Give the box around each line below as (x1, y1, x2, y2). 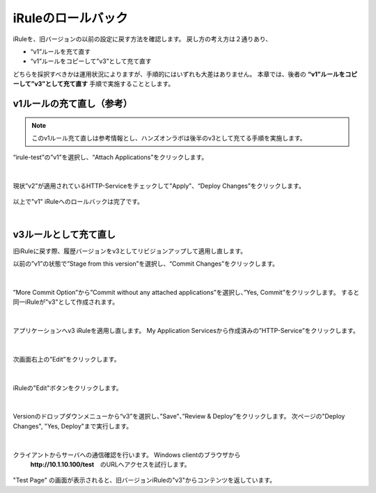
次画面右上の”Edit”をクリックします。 (13, 355, 120, 363)
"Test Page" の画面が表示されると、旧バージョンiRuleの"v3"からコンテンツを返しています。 (13, 476, 276, 485)
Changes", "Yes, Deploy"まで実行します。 (13, 421, 132, 430)
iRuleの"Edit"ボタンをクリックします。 (13, 383, 123, 392)
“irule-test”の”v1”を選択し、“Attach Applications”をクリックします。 (13, 153, 208, 161)
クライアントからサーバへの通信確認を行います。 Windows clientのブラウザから (13, 451, 241, 459)
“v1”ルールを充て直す (30, 47, 91, 56)
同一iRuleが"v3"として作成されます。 (13, 298, 118, 306)
